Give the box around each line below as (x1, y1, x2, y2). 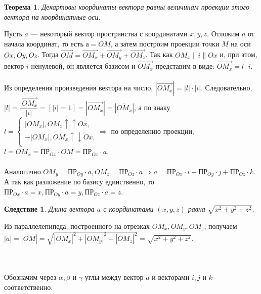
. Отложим (207, 28, 240, 39)
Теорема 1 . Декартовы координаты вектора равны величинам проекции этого (4, 2, 249, 12)
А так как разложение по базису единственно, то (4, 176, 154, 186)
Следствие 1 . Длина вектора (4, 204, 95, 214)
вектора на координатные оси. (4, 11, 101, 22)
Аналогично (4, 166, 41, 176)
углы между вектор (84, 271, 144, 282)
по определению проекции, (111, 125, 194, 136)
